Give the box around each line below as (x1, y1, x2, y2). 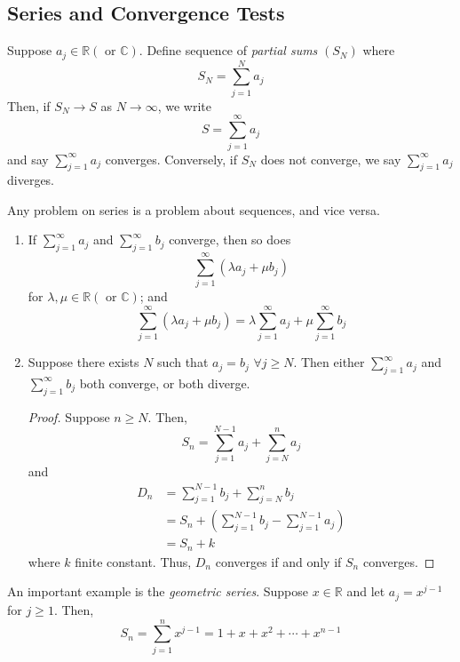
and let (346, 582, 385, 601)
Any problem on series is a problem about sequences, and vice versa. (7, 200, 380, 219)
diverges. (7, 171, 55, 189)
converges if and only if (215, 552, 342, 570)
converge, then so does (169, 230, 291, 249)
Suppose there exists (28, 353, 139, 371)
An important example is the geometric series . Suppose (7, 582, 309, 601)
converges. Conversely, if (105, 149, 238, 168)
